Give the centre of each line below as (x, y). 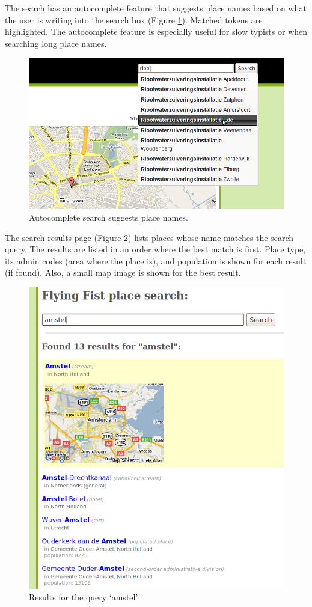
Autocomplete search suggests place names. (109, 217)
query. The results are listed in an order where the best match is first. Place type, (155, 249)
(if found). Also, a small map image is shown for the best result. (123, 273)
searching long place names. (56, 43)
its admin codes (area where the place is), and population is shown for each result (156, 261)
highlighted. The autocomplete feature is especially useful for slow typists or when (156, 32)
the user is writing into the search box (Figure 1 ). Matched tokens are (134, 20)
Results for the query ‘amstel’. (84, 597)
